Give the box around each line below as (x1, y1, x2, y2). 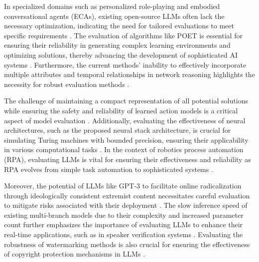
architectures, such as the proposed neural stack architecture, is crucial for (4, 125, 231, 135)
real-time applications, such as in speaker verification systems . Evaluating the (4, 229, 243, 240)
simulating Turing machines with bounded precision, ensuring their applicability (4, 134, 249, 145)
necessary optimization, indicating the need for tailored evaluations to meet (4, 20, 234, 31)
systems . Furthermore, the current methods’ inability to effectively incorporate (4, 59, 247, 70)
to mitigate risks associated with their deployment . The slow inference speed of (4, 200, 248, 210)
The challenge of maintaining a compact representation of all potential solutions (4, 95, 248, 106)
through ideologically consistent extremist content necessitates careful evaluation (4, 190, 250, 200)
